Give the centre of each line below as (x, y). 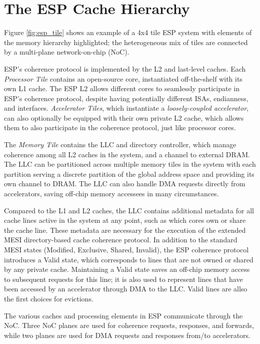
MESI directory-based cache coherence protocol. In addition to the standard (121, 240)
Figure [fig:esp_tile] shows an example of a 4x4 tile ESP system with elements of (128, 32)
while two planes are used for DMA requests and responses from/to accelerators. (127, 335)
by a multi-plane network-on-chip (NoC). (67, 52)
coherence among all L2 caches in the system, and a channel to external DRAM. (127, 154)
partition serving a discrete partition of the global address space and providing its (129, 174)
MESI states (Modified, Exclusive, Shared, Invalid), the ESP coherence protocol (126, 249)
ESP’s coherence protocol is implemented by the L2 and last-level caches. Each (125, 68)
